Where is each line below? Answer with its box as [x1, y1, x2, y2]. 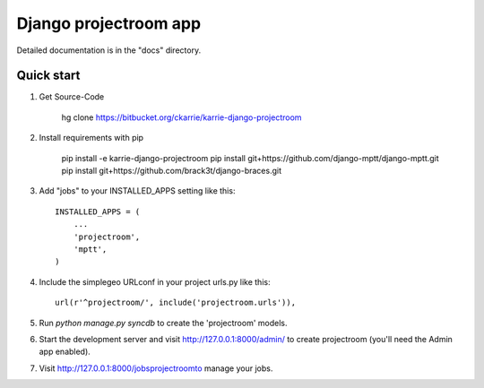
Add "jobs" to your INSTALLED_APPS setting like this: [39, 185, 236, 196]
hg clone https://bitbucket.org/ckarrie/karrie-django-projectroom [61, 112, 302, 123]
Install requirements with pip [39, 133, 143, 143]
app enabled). [39, 346, 91, 358]
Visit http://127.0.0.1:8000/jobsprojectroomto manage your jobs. [39, 363, 273, 374]
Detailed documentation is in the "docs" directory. [16, 45, 202, 56]
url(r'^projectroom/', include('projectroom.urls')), [55, 297, 296, 308]
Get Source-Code [39, 91, 105, 102]
